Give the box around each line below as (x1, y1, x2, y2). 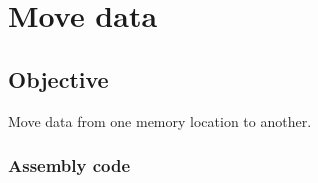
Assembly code (8, 153, 131, 178)
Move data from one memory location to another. (8, 110, 312, 131)
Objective (8, 63, 109, 94)
